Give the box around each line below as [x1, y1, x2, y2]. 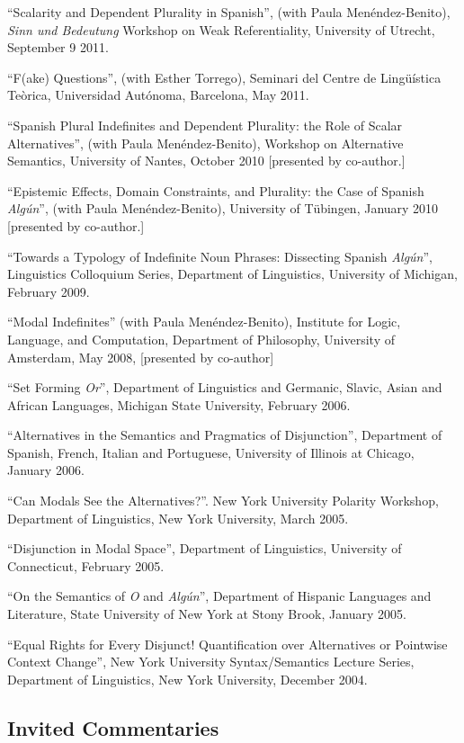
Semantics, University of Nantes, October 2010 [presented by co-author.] [7, 151, 406, 170]
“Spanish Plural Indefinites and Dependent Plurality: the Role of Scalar [7, 115, 403, 134]
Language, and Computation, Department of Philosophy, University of [7, 329, 395, 348]
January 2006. [7, 461, 85, 479]
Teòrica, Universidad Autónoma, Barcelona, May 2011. [7, 85, 309, 104]
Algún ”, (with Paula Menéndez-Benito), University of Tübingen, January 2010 [7, 199, 439, 218]
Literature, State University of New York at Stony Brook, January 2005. [7, 604, 406, 623]
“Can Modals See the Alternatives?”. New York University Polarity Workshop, [7, 491, 439, 510]
